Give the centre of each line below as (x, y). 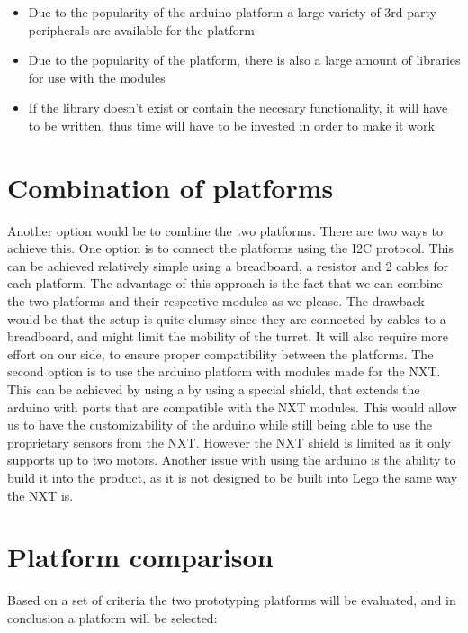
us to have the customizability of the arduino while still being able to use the (220, 425)
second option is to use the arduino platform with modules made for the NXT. (224, 371)
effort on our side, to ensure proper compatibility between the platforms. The (220, 353)
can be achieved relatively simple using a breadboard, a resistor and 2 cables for (228, 265)
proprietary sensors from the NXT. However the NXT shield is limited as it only (229, 442)
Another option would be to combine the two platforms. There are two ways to (225, 230)
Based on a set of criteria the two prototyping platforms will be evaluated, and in (232, 600)
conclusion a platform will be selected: (112, 617)
